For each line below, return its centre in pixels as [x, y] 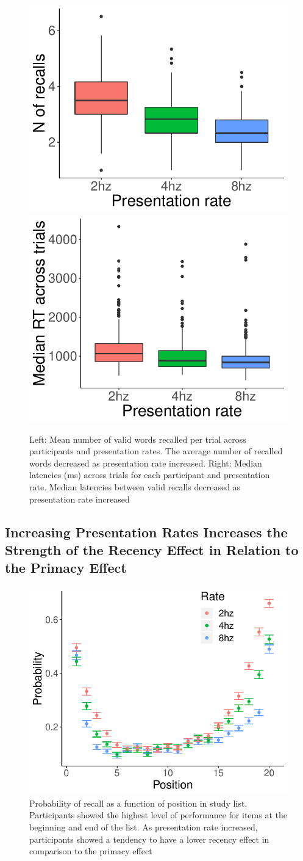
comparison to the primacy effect [91, 851]
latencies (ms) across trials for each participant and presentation [150, 475]
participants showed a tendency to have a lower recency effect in [149, 839]
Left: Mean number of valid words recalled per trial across [138, 439]
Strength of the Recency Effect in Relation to [152, 549]
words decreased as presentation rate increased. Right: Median [146, 463]
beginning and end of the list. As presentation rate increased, [144, 827]
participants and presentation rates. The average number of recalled [156, 451]
